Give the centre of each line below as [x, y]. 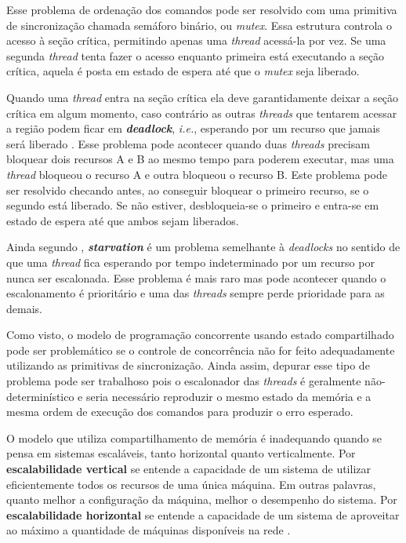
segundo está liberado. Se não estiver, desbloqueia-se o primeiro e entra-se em [193, 205]
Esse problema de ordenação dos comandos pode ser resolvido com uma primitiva [202, 9]
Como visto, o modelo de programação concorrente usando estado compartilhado [200, 335]
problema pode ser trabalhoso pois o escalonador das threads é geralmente [184, 381]
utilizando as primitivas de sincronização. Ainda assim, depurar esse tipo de [188, 365]
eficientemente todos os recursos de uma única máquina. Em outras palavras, [191, 484]
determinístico [40, 396]
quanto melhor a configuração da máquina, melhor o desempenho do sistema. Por [202, 499]
